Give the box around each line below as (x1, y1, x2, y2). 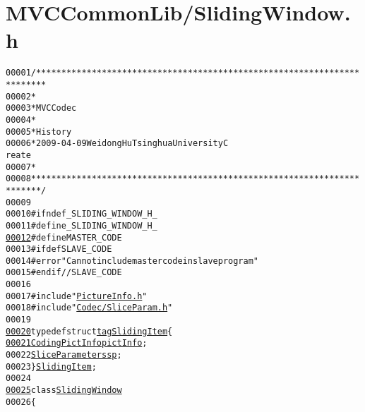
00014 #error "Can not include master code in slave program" (6, 255, 258, 266)
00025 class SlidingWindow (6, 385, 122, 396)
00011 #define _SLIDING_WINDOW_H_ (6, 220, 157, 231)
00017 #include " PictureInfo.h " (6, 291, 148, 301)
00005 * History (6, 126, 72, 137)
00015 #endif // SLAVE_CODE (6, 267, 122, 278)
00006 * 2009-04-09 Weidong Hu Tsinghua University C (6, 138, 229, 149)
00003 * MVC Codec (6, 103, 77, 114)
